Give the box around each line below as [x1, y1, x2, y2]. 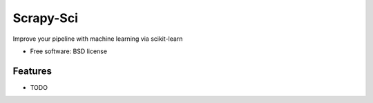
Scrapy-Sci [12, 10, 79, 26]
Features [12, 65, 52, 77]
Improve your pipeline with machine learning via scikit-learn [12, 35, 183, 43]
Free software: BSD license [30, 47, 107, 55]
